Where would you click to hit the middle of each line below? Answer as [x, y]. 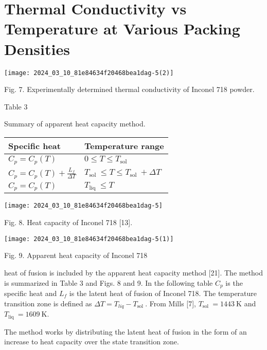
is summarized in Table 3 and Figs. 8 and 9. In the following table [109, 282]
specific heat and [31, 293]
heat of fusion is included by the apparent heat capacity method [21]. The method [134, 272]
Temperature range [124, 145]
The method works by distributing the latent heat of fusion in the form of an [126, 331]
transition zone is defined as [48, 303]
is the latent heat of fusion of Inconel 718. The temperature [163, 293]
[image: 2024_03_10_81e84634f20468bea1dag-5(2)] [89, 73]
